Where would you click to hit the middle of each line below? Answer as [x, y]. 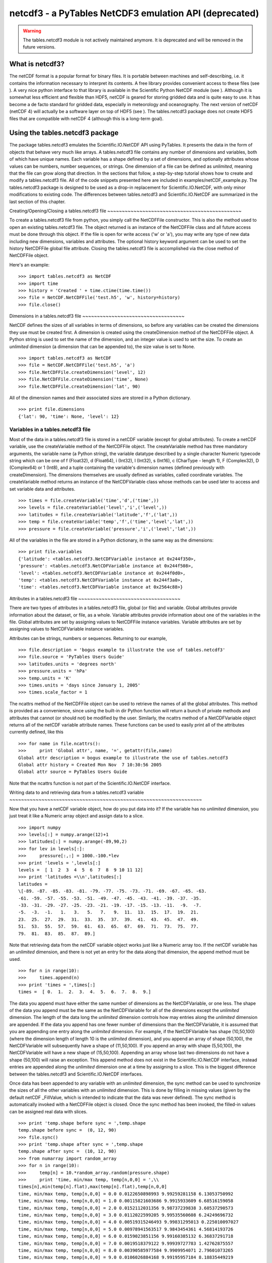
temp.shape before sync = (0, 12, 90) [67, 1130]
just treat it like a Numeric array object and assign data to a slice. [77, 816]
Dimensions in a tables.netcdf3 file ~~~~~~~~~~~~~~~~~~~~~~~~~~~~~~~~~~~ [97, 316]
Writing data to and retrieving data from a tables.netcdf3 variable [77, 793]
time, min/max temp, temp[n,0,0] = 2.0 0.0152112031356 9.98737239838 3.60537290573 [126, 1208]
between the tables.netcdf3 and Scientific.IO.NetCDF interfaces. [76, 1074]
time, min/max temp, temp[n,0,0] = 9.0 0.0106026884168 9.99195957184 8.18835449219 [126, 1257]
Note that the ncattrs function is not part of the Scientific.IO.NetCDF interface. [90, 783]
